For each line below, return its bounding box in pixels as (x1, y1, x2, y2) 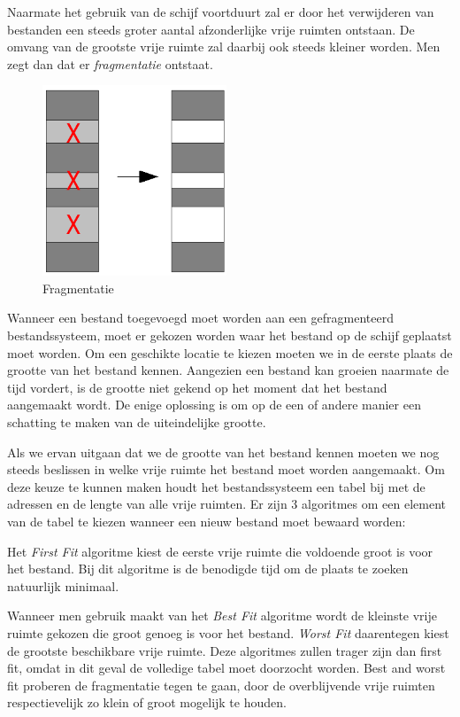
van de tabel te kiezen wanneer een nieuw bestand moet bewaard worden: (7, 511, 406, 530)
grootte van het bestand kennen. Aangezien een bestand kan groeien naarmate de (7, 361, 449, 379)
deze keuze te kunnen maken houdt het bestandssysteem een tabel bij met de (7, 477, 425, 495)
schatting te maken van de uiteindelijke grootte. (7, 412, 266, 431)
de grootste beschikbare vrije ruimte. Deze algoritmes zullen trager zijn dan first (7, 641, 442, 659)
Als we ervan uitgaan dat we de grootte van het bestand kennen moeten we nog (7, 442, 440, 461)
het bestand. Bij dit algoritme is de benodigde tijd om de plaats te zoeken (7, 559, 409, 578)
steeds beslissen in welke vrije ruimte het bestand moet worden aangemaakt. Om (7, 460, 445, 479)
